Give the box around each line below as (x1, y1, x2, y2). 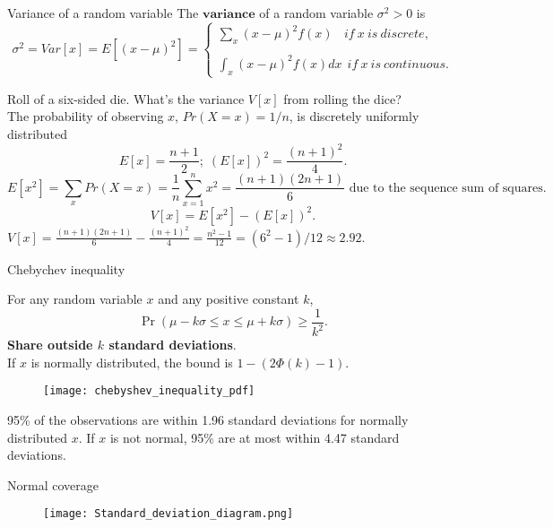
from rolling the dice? (283, 89, 402, 108)
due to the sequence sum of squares (349, 181, 543, 194)
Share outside (7, 335, 93, 354)
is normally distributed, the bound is (30, 352, 233, 371)
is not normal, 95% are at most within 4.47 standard (109, 428, 400, 446)
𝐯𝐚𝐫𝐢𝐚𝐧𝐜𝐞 (202, 8, 255, 21)
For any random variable (7, 289, 143, 308)
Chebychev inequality (7, 259, 125, 278)
